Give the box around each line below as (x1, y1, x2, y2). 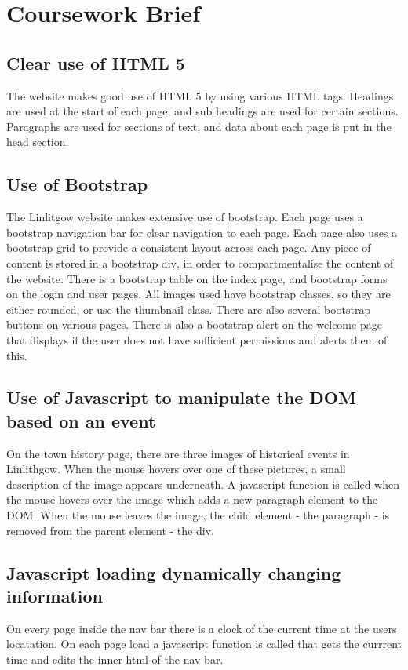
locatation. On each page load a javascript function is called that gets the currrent (6, 635, 402, 652)
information (6, 584, 103, 608)
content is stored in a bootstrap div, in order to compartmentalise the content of (6, 254, 394, 271)
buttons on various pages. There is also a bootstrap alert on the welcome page (6, 316, 382, 333)
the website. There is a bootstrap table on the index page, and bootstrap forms (6, 270, 388, 286)
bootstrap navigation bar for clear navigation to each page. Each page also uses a (6, 224, 398, 240)
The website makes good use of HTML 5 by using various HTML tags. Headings (6, 87, 394, 104)
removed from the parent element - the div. (6, 522, 214, 538)
